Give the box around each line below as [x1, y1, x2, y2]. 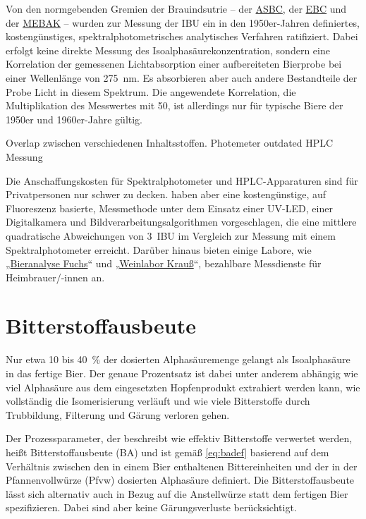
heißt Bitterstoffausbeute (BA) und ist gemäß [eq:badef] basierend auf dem [6, 444, 329, 459]
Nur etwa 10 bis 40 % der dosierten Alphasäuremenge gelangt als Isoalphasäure [6, 352, 350, 367]
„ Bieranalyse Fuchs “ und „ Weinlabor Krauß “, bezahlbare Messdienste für [6, 256, 322, 271]
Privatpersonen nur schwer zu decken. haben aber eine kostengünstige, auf [6, 187, 327, 202]
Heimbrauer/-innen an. [6, 269, 105, 284]
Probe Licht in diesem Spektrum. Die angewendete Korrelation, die [6, 84, 296, 99]
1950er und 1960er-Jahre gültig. [6, 111, 142, 126]
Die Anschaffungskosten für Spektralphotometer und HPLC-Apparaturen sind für [6, 173, 358, 188]
